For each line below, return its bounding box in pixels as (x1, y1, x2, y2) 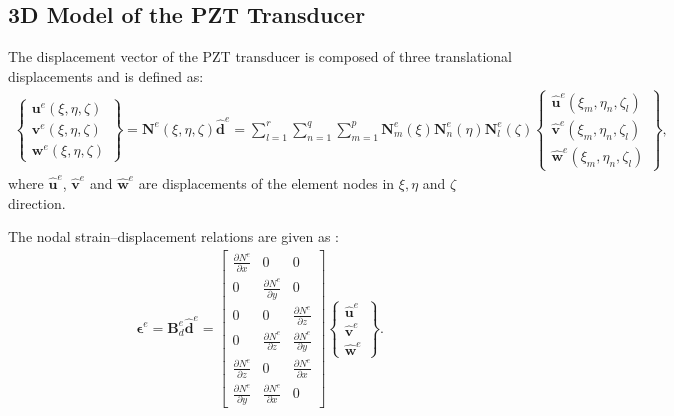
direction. (8, 192, 66, 213)
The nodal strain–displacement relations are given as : (8, 226, 339, 247)
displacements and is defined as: (8, 65, 204, 86)
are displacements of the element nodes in (138, 173, 395, 193)
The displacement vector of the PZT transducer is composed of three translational (8, 46, 512, 67)
